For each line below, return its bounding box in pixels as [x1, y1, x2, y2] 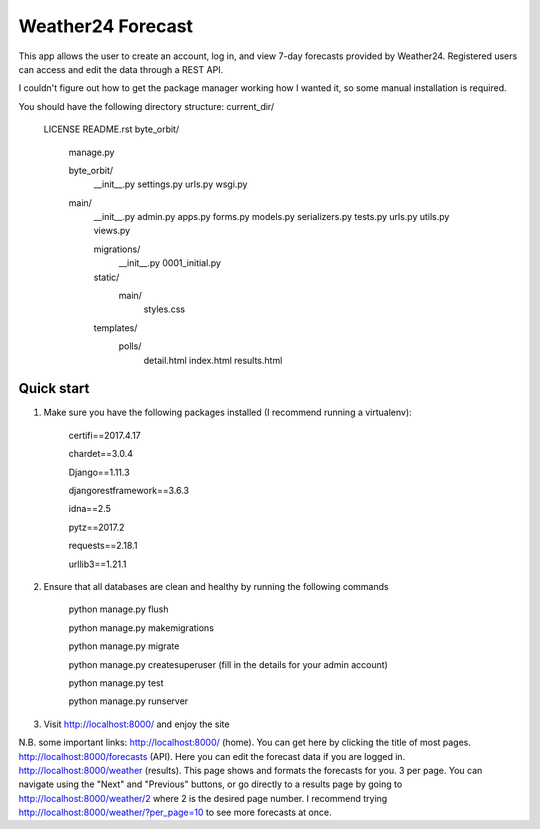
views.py [93, 225, 131, 237]
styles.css [143, 303, 185, 315]
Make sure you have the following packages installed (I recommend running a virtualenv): [43, 406, 412, 419]
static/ [93, 271, 120, 283]
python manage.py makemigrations [68, 621, 215, 634]
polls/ [118, 340, 142, 352]
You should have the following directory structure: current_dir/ [18, 100, 275, 112]
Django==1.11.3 [68, 466, 130, 478]
